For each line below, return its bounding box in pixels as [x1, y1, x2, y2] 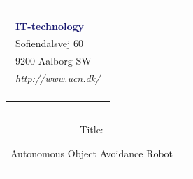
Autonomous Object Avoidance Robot [10, 145, 173, 160]
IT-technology [15, 18, 85, 33]
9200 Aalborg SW [15, 53, 92, 68]
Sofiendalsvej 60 [15, 36, 83, 51]
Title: [80, 122, 103, 137]
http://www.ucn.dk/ [15, 71, 101, 86]
